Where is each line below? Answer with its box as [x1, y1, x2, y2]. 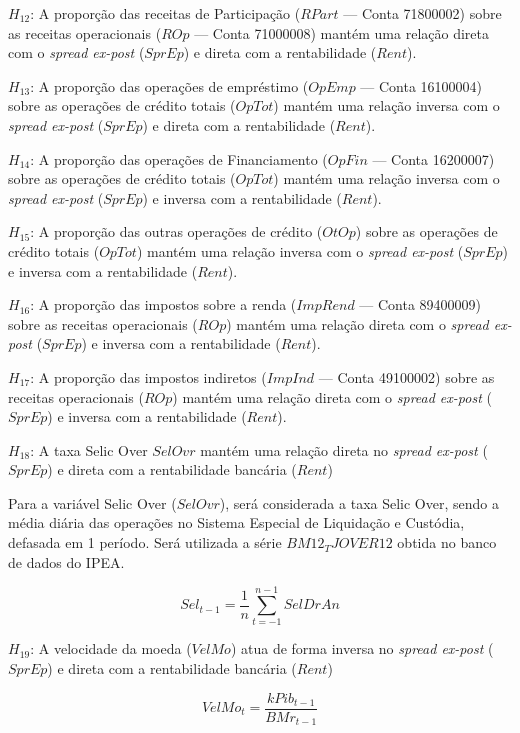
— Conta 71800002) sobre [343, 3, 502, 23]
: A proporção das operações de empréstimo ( [30, 75, 309, 96]
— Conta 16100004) [360, 75, 483, 96]
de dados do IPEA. [8, 551, 125, 572]
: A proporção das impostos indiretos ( [30, 366, 267, 387]
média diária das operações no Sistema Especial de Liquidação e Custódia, [8, 512, 465, 533]
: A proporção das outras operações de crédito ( [30, 221, 323, 242]
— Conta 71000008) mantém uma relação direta [194, 22, 489, 43]
